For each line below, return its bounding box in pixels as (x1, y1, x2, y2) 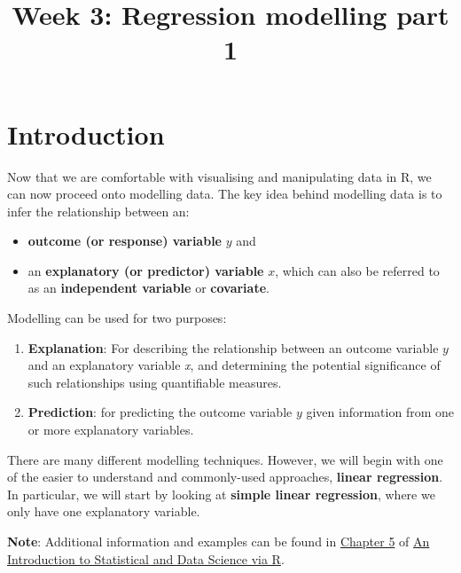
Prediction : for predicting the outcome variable (27, 403, 293, 421)
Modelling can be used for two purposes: (7, 309, 227, 327)
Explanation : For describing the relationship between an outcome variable (27, 338, 439, 357)
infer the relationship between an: (7, 201, 190, 220)
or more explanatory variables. (27, 420, 194, 439)
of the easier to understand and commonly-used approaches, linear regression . (7, 467, 443, 486)
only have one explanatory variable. (7, 502, 200, 521)
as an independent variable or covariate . (27, 279, 270, 297)
